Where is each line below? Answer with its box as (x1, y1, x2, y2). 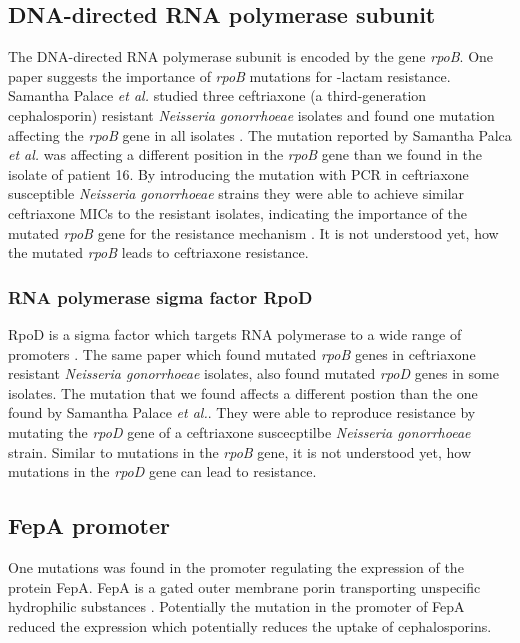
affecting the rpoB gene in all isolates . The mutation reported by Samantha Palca (8, 124, 512, 145)
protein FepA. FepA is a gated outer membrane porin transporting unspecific (8, 576, 481, 597)
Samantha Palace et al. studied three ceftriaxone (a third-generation (8, 85, 427, 106)
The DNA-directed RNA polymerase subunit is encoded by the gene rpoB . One (8, 46, 494, 67)
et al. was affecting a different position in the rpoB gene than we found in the (8, 144, 483, 165)
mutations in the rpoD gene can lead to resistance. (8, 461, 317, 482)
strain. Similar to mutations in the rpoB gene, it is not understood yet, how (8, 441, 472, 462)
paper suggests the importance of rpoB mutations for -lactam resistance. (8, 65, 451, 86)
